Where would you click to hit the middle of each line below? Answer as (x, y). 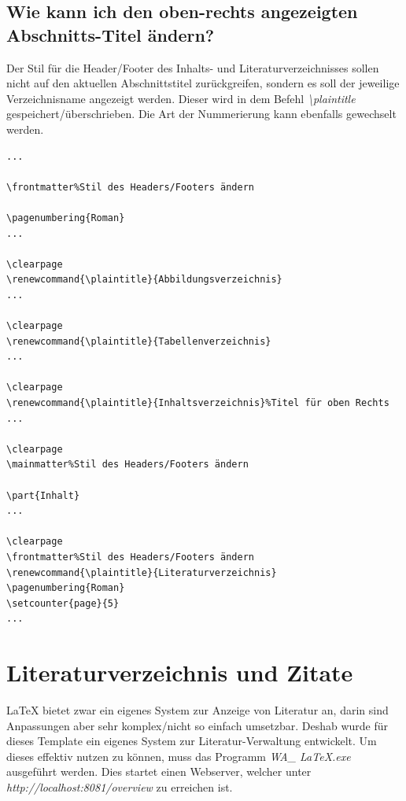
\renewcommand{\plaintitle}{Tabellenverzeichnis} (139, 341)
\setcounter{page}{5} (63, 603)
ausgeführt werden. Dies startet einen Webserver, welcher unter (159, 771)
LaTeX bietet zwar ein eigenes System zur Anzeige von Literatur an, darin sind (197, 710)
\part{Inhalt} (43, 495)
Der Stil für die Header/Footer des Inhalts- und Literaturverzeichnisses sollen (193, 67)
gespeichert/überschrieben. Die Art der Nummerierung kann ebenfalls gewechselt (201, 114)
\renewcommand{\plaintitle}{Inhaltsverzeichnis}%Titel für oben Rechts (198, 403)
